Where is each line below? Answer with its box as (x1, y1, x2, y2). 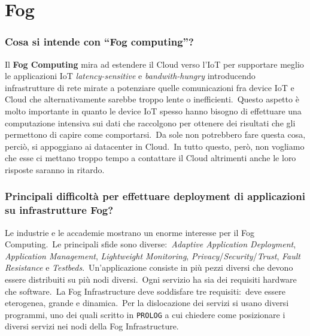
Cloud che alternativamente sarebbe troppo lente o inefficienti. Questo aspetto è (5, 93, 299, 105)
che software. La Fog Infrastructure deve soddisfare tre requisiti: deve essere (5, 284, 286, 297)
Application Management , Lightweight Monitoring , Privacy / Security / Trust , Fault (5, 249, 300, 262)
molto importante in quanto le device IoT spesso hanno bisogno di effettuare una (5, 104, 302, 117)
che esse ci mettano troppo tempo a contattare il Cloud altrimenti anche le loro (5, 152, 296, 164)
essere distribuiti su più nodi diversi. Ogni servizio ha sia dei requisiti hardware (5, 273, 297, 286)
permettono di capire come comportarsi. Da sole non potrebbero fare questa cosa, (5, 128, 306, 141)
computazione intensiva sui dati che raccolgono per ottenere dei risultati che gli (5, 116, 296, 129)
